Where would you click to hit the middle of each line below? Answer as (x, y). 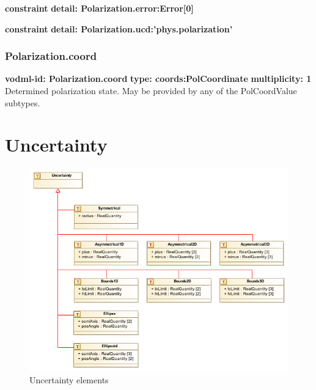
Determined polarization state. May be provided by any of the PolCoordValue (151, 90)
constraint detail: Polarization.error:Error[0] (99, 8)
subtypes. (23, 102)
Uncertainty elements (69, 380)
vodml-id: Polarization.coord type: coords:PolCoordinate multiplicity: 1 (158, 79)
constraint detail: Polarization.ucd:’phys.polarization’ (119, 28)
